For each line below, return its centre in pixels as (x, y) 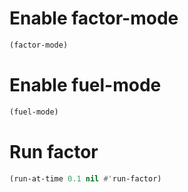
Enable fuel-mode (85, 85)
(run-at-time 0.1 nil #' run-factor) (85, 178)
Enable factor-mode (94, 18)
